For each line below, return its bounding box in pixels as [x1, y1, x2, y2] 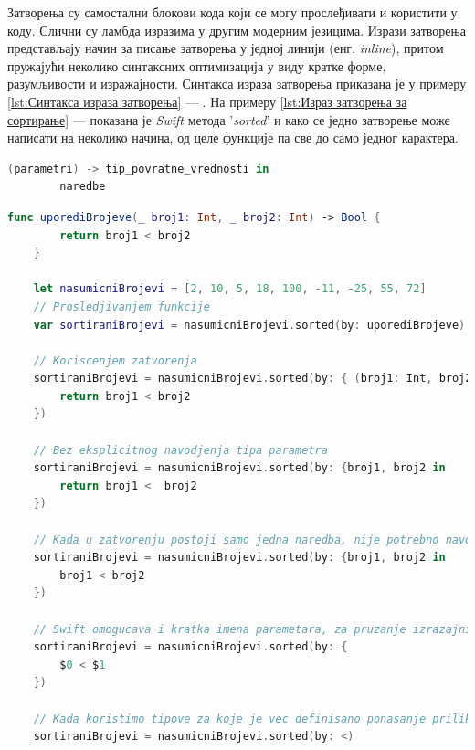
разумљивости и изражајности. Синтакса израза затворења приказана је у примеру [7, 74, 467, 93]
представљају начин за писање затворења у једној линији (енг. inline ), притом [7, 38, 444, 58]
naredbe [59, 180, 106, 194]
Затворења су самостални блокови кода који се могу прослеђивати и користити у [7, 3, 458, 21]
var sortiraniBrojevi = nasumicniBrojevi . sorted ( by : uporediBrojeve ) [33, 318, 466, 332]
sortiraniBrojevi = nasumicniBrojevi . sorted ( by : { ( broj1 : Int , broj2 [33, 372, 472, 386]
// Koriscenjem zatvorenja [33, 354, 197, 367]
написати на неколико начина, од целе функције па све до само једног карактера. [7, 128, 459, 147]
